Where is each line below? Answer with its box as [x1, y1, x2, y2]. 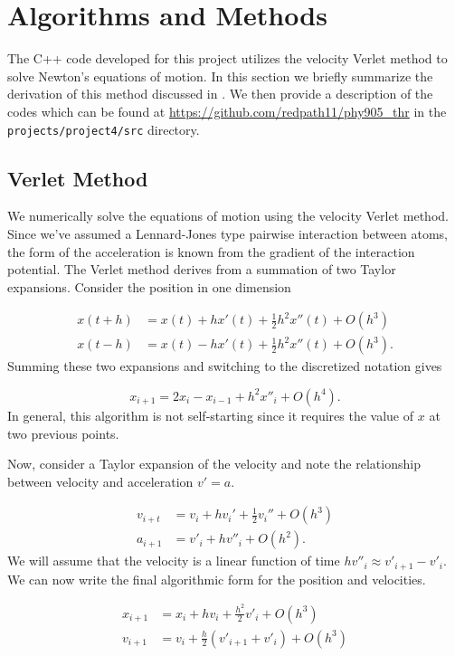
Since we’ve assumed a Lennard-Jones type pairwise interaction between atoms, [7, 223, 448, 242]
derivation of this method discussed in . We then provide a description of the [7, 84, 433, 103]
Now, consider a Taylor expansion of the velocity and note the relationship [7, 454, 421, 473]
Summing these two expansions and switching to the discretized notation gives [7, 357, 442, 376]
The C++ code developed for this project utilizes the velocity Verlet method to [7, 49, 448, 68]
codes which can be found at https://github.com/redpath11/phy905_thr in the [7, 101, 447, 120]
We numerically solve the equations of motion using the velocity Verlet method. [7, 206, 449, 225]
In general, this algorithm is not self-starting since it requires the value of [7, 405, 414, 424]
